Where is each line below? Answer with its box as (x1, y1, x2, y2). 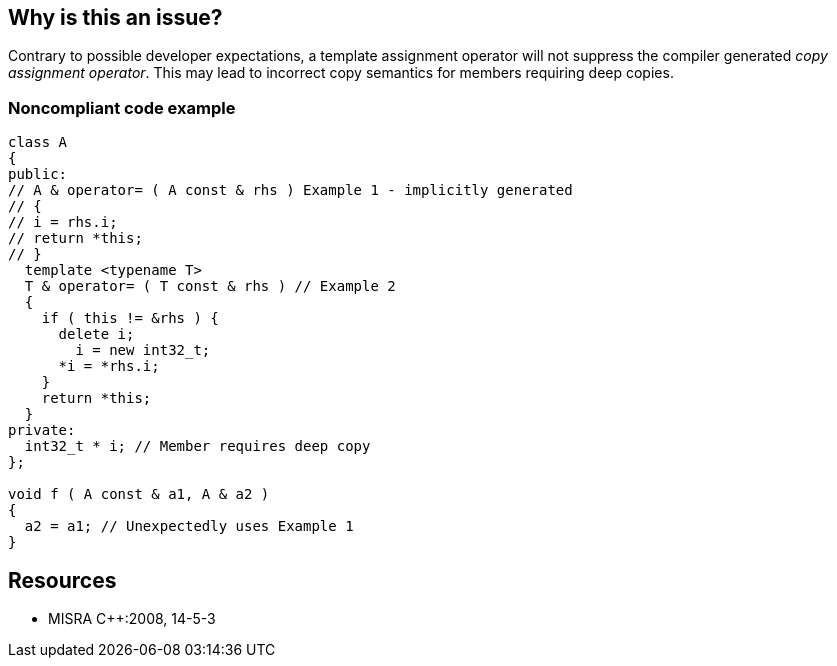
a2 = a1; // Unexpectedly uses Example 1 (24, 518, 354, 535)
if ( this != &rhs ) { (41, 310, 219, 327)
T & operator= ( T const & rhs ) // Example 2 (24, 278, 396, 295)
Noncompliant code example (8, 97, 236, 118)
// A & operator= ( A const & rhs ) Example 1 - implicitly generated (8, 182, 573, 199)
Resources (8, 567, 117, 593)
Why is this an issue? (8, 5, 223, 30)
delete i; (58, 326, 135, 343)
